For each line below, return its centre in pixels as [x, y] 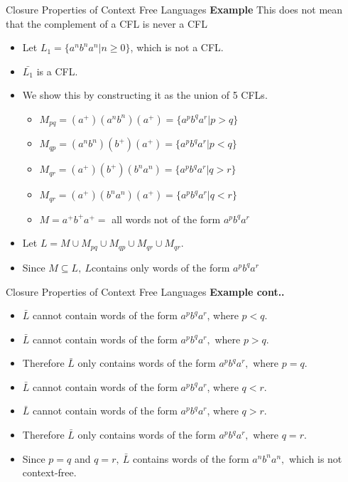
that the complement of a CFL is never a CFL [107, 23]
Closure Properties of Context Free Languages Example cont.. [145, 291]
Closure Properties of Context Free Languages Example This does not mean [174, 9]
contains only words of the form [161, 267]
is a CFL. [57, 71]
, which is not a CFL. [177, 47]
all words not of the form [166, 219]
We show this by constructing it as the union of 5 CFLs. [145, 95]
